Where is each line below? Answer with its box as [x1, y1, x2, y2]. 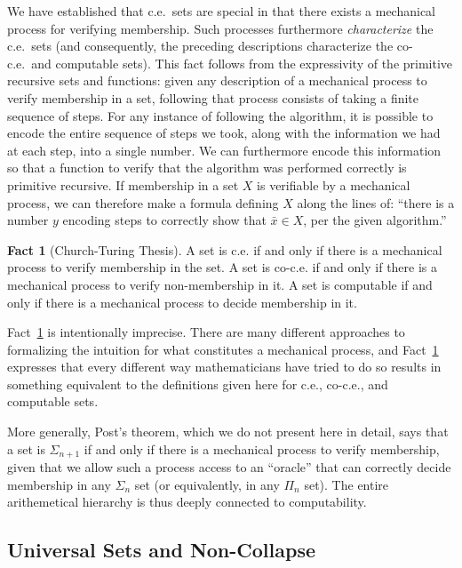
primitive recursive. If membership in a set [7, 175, 239, 194]
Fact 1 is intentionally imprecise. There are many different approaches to [7, 323, 405, 341]
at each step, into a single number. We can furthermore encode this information [7, 140, 442, 159]
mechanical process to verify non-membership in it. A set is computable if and [7, 275, 433, 293]
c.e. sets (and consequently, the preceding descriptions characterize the [7, 36, 394, 55]
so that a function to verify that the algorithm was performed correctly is [7, 158, 407, 177]
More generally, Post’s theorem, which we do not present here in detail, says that [7, 422, 449, 441]
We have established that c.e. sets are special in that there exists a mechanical [7, 2, 435, 20]
